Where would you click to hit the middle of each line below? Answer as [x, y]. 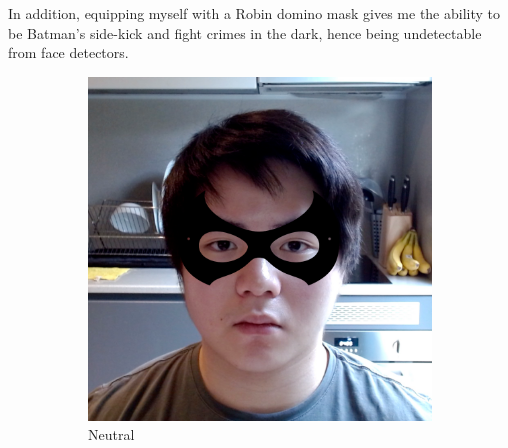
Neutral [111, 434]
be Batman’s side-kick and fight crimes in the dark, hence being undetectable [245, 32]
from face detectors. [68, 52]
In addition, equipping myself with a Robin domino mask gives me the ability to [254, 13]
